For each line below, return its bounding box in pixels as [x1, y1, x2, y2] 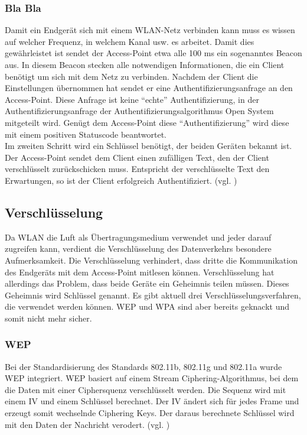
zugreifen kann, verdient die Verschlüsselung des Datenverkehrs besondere [5, 242, 272, 255]
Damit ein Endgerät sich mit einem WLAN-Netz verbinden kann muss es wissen [5, 24, 295, 36]
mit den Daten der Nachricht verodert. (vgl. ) [5, 418, 170, 430]
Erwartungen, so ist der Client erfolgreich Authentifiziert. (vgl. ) [5, 174, 237, 186]
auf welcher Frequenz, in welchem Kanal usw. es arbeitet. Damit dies [5, 35, 254, 47]
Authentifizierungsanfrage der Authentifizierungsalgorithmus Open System [5, 105, 274, 117]
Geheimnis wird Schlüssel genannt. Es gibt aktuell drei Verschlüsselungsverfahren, [5, 288, 301, 301]
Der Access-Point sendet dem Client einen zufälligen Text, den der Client [5, 151, 269, 163]
